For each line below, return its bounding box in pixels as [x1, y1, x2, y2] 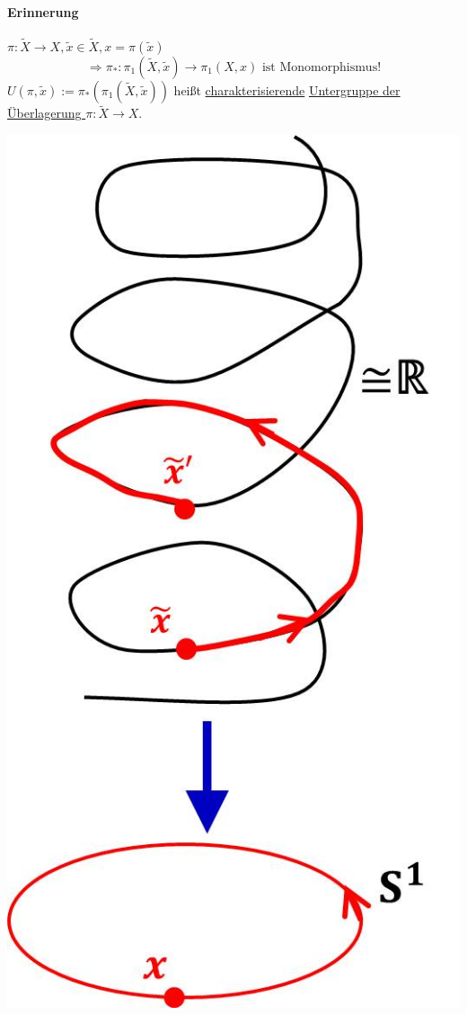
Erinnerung [7, 2, 79, 21]
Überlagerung [7, 103, 82, 122]
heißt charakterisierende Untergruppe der [173, 81, 401, 100]
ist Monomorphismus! [261, 61, 382, 75]
